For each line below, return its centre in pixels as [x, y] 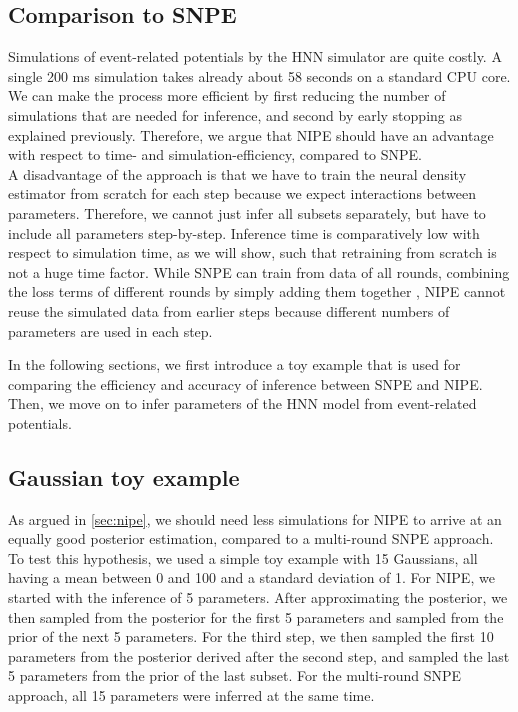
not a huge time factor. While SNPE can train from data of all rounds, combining [259, 271]
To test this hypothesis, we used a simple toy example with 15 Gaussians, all [243, 557]
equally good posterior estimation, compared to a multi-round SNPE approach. [251, 538]
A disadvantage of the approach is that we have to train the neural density [237, 173]
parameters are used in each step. [110, 330]
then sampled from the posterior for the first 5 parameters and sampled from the [256, 616]
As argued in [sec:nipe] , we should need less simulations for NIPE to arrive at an [255, 518]
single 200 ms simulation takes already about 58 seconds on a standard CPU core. [259, 75]
